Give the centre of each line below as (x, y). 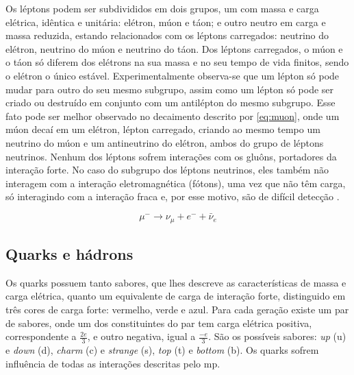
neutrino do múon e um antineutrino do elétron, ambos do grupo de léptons (165, 142)
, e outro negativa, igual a (141, 336)
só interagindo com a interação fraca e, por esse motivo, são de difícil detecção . (173, 196)
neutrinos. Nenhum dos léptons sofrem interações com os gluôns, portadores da (171, 156)
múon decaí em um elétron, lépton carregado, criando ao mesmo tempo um (163, 129)
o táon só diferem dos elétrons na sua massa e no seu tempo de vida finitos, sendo (177, 62)
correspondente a (41, 336)
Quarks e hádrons (69, 253)
